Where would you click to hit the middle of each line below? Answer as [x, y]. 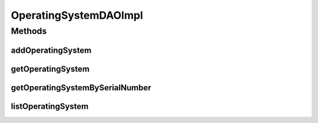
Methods [29, 31]
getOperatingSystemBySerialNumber [81, 88]
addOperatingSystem [51, 50]
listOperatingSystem [50, 106]
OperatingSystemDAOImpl [77, 15]
